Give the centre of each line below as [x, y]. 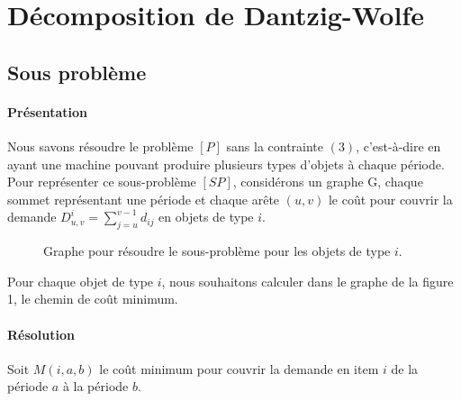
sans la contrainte [275, 146]
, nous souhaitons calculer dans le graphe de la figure [307, 281]
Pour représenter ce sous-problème [102, 182]
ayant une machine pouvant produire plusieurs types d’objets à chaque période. [226, 164]
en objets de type [206, 217]
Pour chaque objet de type [81, 281]
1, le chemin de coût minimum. [93, 299]
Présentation [48, 111]
